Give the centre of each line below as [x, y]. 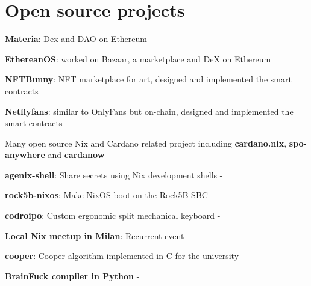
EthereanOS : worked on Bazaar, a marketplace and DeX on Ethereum [138, 59]
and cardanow [76, 155]
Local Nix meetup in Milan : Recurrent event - [97, 235]
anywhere [25, 155]
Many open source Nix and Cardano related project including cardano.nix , [146, 143]
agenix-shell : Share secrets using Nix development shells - [114, 175]
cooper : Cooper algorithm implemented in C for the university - [125, 256]
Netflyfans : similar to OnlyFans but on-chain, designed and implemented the [149, 111]
